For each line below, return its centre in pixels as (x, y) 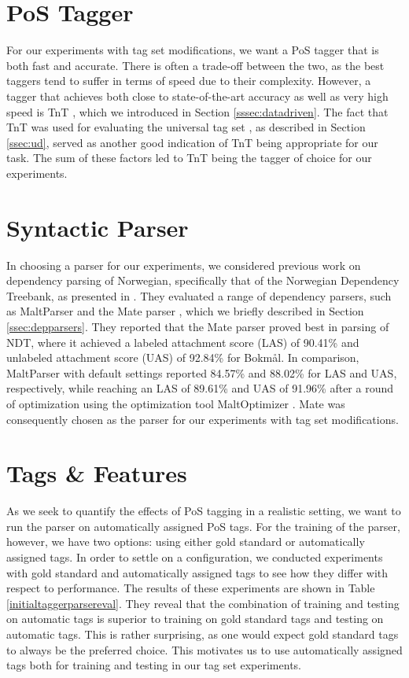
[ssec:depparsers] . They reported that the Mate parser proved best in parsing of (198, 326)
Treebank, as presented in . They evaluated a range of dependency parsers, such (199, 295)
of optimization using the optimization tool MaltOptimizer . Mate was (176, 403)
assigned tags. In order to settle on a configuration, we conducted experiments (195, 557)
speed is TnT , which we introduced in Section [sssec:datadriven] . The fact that (197, 111)
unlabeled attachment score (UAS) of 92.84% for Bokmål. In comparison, (183, 357)
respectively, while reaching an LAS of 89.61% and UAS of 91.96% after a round (200, 388)
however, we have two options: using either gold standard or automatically (186, 542)
